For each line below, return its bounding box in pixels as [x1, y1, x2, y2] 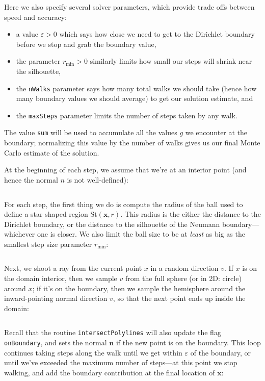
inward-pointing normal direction [4, 293, 108, 303]
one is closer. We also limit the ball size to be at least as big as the [37, 228, 245, 239]
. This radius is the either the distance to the [120, 209, 261, 219]
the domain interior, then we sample [4, 273, 117, 284]
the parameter [16, 56, 61, 66]
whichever [4, 228, 35, 239]
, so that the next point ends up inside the [113, 293, 246, 303]
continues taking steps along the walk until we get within [4, 347, 182, 358]
